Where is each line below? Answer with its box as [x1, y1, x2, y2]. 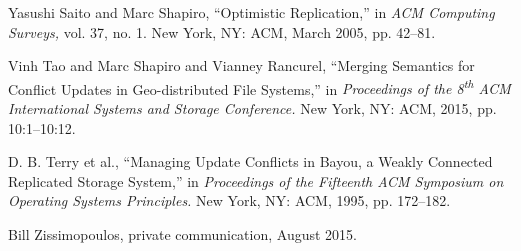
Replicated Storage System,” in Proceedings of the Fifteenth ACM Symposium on [8, 170, 504, 191]
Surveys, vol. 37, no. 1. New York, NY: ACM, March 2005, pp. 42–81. [8, 21, 436, 42]
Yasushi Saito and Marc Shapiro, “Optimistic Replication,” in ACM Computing [8, 2, 495, 22]
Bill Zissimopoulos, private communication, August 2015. [8, 224, 357, 244]
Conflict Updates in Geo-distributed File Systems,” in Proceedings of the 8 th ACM [8, 75, 511, 99]
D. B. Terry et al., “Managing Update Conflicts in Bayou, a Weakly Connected [8, 151, 493, 172]
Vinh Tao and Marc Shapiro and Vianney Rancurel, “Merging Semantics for [8, 55, 475, 76]
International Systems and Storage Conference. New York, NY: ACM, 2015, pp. [8, 98, 497, 119]
